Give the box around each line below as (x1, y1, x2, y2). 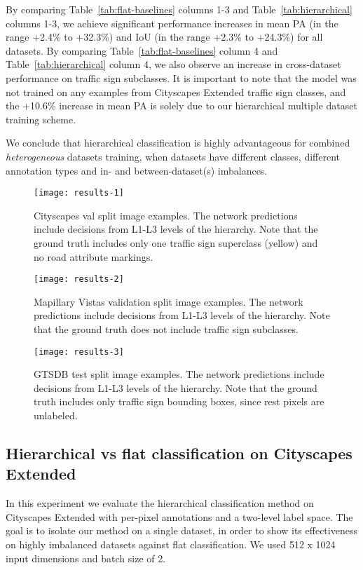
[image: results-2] (34, 274, 124, 285)
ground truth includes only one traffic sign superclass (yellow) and (34, 235, 318, 250)
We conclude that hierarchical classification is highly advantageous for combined (6, 135, 350, 150)
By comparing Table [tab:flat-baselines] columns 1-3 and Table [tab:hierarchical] (6, 2, 352, 16)
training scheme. (6, 111, 76, 126)
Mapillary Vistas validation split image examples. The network (34, 294, 303, 308)
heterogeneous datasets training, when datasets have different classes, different (6, 149, 340, 163)
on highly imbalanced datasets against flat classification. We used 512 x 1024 (6, 537, 336, 551)
